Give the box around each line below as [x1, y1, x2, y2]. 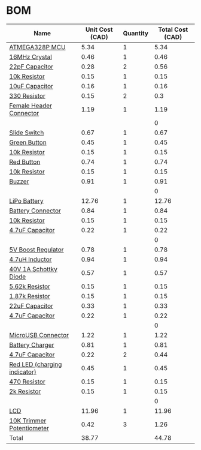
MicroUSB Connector [9, 331, 69, 339]
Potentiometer [9, 424, 50, 432]
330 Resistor [9, 91, 46, 100]
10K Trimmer [9, 416, 47, 425]
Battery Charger [9, 340, 54, 349]
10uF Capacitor [9, 82, 54, 90]
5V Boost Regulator [9, 245, 64, 254]
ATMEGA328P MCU [9, 43, 66, 51]
